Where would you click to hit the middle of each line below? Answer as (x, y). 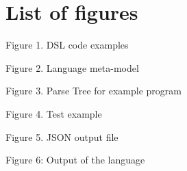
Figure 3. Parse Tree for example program (93, 91)
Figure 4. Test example (54, 113)
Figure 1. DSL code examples (67, 45)
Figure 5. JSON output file (62, 136)
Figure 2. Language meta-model (72, 67)
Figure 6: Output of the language (75, 160)
